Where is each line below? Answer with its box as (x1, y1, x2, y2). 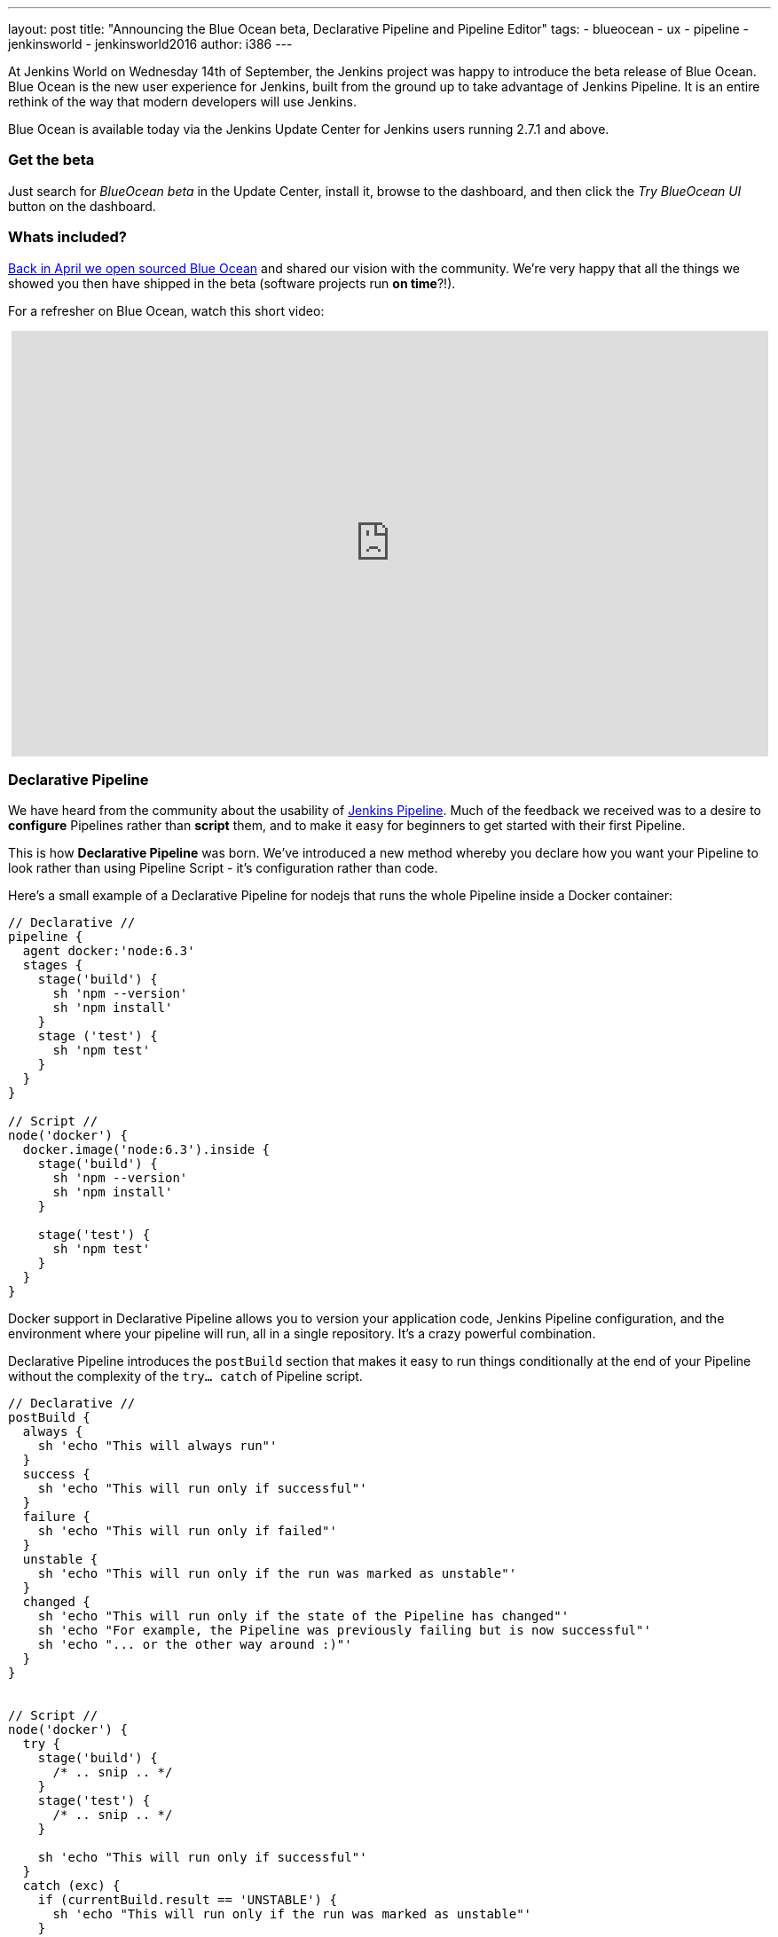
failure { (22, 1510, 90, 1525)
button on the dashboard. (8, 198, 156, 214)
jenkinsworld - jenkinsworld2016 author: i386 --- (8, 36, 293, 51)
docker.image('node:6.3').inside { (22, 1142, 271, 1157)
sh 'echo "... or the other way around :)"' (37, 1637, 352, 1652)
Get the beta (8, 151, 95, 169)
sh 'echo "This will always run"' (37, 1439, 278, 1454)
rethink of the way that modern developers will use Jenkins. (8, 94, 357, 109)
